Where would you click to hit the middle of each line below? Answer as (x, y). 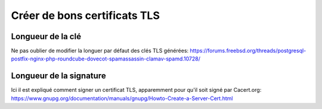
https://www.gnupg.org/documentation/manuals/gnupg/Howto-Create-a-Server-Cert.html (122, 98)
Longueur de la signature (59, 76)
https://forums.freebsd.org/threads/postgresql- (248, 51)
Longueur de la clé (46, 36)
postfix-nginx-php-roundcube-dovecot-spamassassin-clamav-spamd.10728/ (106, 59)
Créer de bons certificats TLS (86, 15)
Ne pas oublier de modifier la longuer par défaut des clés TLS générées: (100, 51)
